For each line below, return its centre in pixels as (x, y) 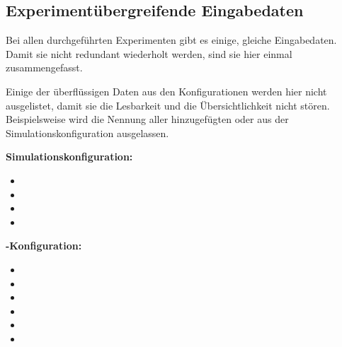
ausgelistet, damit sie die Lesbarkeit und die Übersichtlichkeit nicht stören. (168, 105)
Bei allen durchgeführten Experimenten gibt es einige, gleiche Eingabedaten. (171, 40)
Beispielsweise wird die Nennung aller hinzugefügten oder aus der (147, 119)
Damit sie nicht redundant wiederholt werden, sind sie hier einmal (149, 53)
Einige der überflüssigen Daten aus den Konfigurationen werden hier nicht (166, 91)
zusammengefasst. (44, 67)
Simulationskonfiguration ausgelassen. (87, 133)
